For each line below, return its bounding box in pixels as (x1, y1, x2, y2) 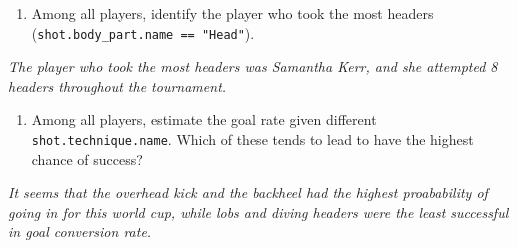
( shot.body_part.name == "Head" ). (31, 22, 255, 43)
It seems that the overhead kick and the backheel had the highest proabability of (8, 182, 488, 203)
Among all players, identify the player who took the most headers (31, 3, 434, 23)
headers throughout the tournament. (8, 75, 227, 96)
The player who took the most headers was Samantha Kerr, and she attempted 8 (8, 56, 498, 77)
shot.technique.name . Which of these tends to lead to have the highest (31, 129, 474, 150)
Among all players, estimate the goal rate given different (31, 109, 377, 130)
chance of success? (31, 148, 143, 169)
